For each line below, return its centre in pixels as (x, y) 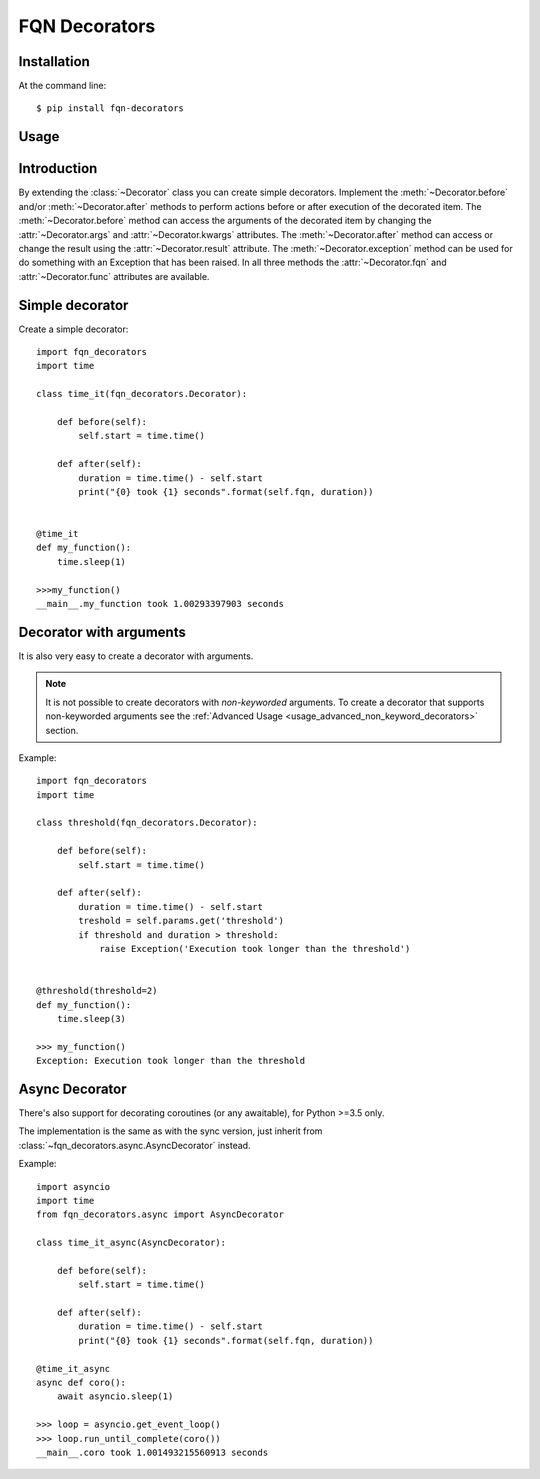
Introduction (58, 168)
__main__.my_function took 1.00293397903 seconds (160, 604)
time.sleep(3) (91, 1018)
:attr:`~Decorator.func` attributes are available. (114, 276)
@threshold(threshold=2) (97, 991)
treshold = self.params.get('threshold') (181, 921)
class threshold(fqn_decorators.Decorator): (147, 823)
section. (62, 730)
